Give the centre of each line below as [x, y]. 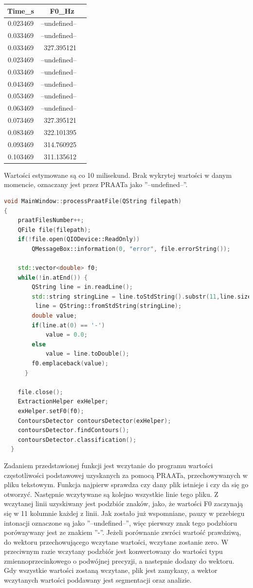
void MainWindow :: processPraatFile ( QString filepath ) [93, 201]
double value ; [54, 316]
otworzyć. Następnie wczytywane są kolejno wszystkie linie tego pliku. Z [111, 494]
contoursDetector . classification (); [77, 440]
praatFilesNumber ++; [51, 220]
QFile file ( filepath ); [54, 230]
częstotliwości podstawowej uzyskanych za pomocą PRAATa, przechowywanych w [126, 475]
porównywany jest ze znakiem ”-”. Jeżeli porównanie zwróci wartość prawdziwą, [123, 532]
